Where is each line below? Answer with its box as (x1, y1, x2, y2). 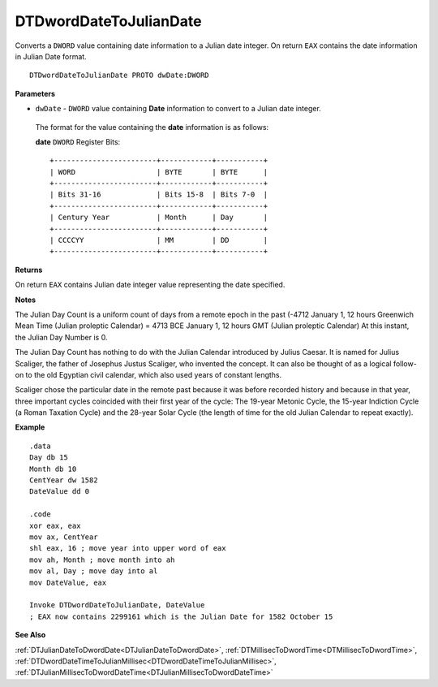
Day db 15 (29, 453, 68, 462)
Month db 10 (29, 464, 77, 473)
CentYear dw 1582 (29, 476, 98, 485)
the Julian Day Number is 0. (15, 332, 108, 342)
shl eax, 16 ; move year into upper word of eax (29, 544, 226, 553)
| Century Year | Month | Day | (49, 213, 268, 223)
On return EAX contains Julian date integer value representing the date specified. (15, 280, 286, 290)
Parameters (15, 89, 56, 98)
